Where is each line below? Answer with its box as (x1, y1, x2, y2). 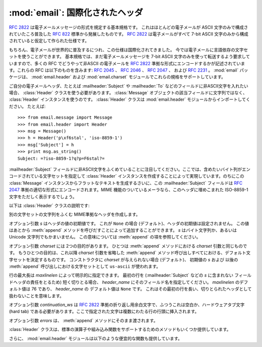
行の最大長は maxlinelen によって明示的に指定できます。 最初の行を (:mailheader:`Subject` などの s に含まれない (9, 273, 234, 278)
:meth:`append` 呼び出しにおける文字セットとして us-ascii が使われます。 (9, 263, 161, 270)
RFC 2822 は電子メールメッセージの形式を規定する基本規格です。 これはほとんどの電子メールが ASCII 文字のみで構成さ (9, 24, 248, 30)
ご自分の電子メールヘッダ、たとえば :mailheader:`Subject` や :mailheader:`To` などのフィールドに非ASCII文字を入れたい (9, 83, 248, 89)
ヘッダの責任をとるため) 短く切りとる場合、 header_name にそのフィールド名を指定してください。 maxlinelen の (13, 279, 240, 285)
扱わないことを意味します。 (9, 292, 64, 299)
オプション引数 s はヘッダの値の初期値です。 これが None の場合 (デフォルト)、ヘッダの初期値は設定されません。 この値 (9, 220, 249, 226)
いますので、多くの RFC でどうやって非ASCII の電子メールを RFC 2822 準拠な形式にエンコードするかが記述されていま (9, 60, 245, 66)
